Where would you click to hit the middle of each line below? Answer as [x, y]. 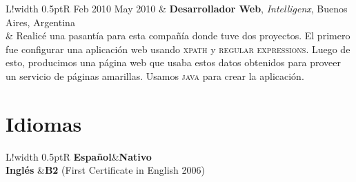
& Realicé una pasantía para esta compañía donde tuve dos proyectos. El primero [178, 36]
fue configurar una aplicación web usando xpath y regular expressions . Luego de [178, 49]
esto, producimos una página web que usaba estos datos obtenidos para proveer [174, 62]
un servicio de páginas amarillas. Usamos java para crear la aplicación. [155, 75]
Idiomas [44, 123]
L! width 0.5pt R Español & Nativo [79, 156]
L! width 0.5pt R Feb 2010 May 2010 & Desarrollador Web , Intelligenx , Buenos [177, 8]
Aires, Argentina [40, 22]
